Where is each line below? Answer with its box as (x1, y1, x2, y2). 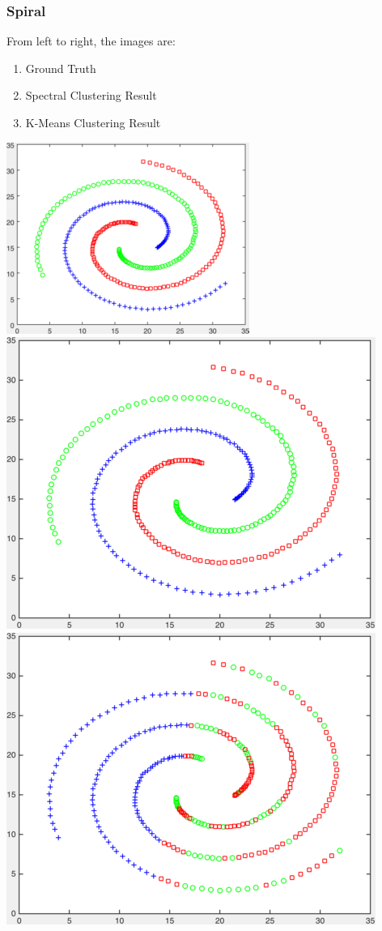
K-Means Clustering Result (25, 114, 161, 130)
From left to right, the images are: (6, 32, 176, 49)
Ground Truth (25, 59, 96, 76)
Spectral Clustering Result (25, 87, 157, 104)
